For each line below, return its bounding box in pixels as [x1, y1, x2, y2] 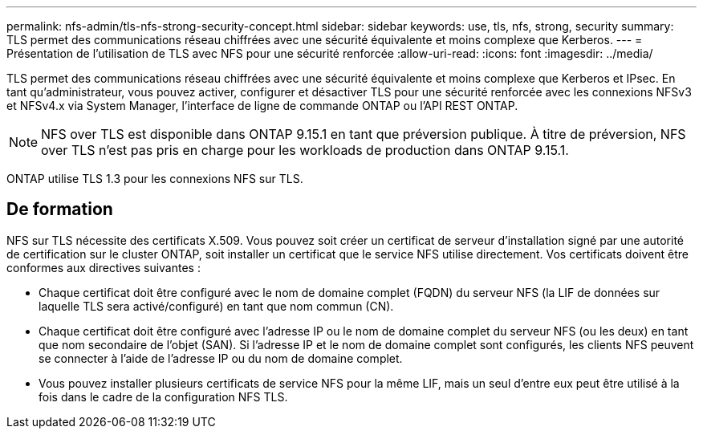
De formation [6, 199, 113, 220]
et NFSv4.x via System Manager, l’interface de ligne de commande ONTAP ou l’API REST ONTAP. [6, 99, 518, 112]
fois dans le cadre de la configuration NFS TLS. [39, 389, 288, 404]
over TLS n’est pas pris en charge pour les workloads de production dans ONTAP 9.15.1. [41, 142, 569, 158]
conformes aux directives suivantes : [6, 260, 201, 274]
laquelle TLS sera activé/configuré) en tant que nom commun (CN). [39, 299, 394, 313]
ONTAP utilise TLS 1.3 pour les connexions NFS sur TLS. [6, 172, 303, 185]
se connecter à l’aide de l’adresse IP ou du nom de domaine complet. [39, 351, 403, 365]
